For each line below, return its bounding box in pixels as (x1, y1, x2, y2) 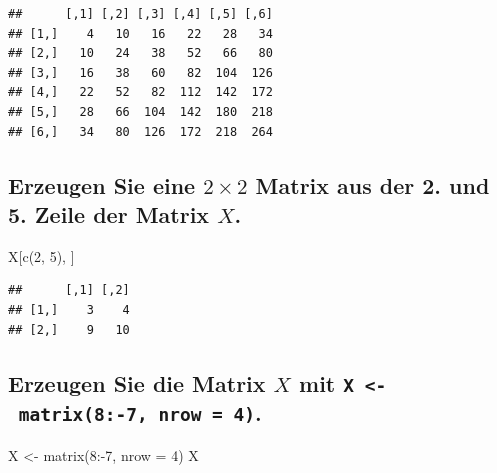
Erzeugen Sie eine (8, 169, 196, 200)
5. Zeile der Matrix (8, 198, 210, 229)
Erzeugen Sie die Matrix (8, 367, 266, 398)
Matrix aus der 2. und (255, 169, 490, 200)
